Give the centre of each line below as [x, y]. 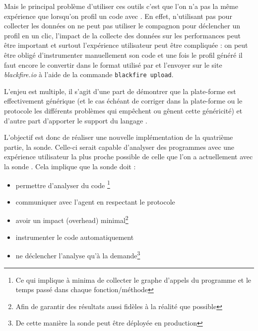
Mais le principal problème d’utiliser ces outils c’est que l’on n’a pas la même [121, 6]
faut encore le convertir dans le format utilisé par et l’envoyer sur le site [113, 64]
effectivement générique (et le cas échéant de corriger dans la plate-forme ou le [123, 101]
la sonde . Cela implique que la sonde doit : [70, 166]
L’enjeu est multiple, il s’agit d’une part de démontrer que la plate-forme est [120, 91]
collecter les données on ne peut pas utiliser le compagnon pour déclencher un [122, 26]
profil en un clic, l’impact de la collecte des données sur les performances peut [122, 35]
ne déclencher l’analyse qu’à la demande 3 [78, 255]
